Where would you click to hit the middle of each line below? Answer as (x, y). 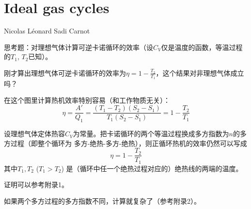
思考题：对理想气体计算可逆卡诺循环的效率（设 (78, 47)
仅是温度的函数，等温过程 (202, 47)
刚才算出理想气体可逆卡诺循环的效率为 (65, 72)
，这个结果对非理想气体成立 (200, 72)
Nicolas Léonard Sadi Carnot (47, 31)
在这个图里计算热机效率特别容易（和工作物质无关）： (87, 100)
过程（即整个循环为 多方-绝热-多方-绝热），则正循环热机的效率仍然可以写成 (129, 143)
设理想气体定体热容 (34, 134)
